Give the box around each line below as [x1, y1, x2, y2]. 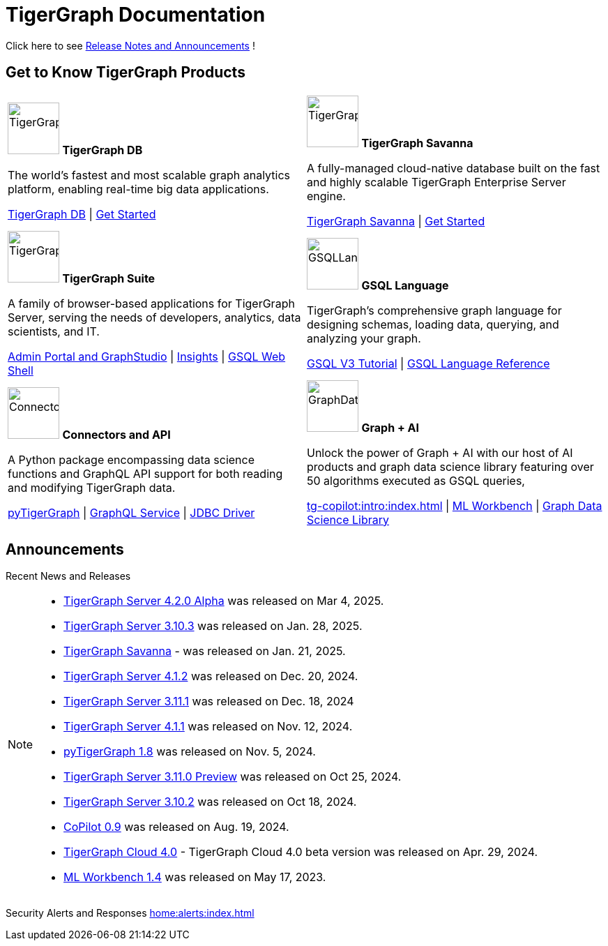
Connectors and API [62, 427, 171, 442]
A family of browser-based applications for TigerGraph [8, 296, 295, 310]
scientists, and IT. [8, 324, 100, 338]
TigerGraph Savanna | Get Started [307, 213, 485, 228]
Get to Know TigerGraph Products [6, 63, 245, 82]
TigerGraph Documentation [6, 3, 266, 27]
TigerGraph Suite [62, 271, 155, 285]
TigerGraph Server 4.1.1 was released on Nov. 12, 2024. [63, 719, 353, 734]
